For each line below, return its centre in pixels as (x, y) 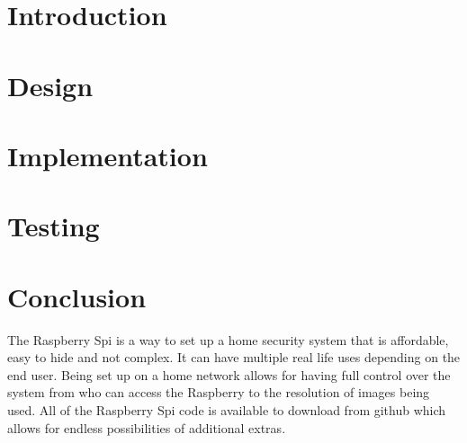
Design (50, 85)
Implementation (108, 155)
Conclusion (77, 296)
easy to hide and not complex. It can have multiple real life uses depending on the (234, 357)
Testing (54, 226)
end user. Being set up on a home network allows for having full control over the (229, 374)
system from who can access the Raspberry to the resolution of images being (219, 392)
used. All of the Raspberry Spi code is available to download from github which (227, 410)
